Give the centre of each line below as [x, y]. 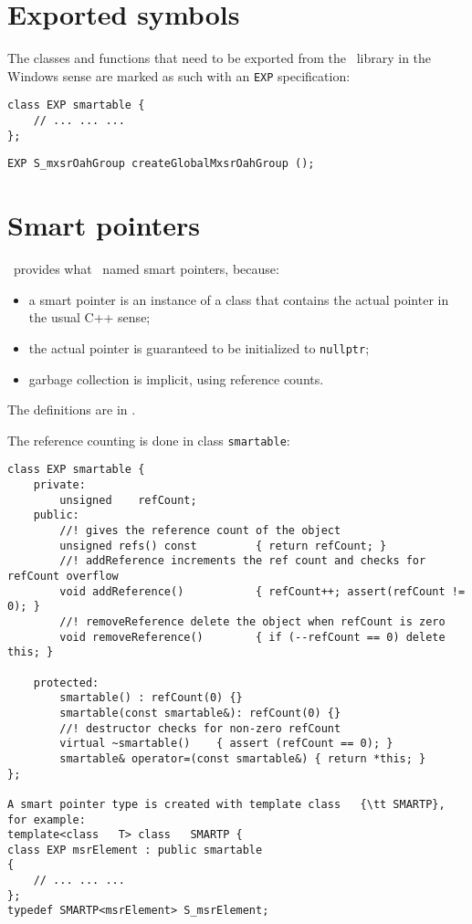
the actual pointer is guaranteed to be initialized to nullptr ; [199, 347]
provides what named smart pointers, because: [146, 269]
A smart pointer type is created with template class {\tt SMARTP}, [226, 804]
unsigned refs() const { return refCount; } [223, 546]
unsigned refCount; [128, 500]
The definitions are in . [72, 409]
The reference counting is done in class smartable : [149, 440]
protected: [66, 682]
